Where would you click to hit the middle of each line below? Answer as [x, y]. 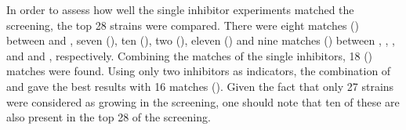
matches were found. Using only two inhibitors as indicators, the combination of [199, 71]
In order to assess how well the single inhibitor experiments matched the [180, 9]
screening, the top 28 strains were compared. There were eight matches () [183, 25]
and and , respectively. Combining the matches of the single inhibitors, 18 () [190, 55]
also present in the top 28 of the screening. [109, 117]
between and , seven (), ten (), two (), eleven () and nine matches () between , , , [201, 40]
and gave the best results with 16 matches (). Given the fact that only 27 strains [200, 86]
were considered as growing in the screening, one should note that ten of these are [203, 101]
